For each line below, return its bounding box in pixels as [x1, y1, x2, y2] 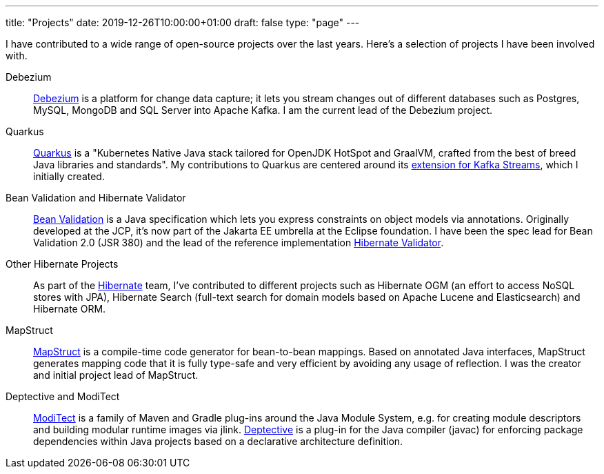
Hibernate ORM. [33, 303, 106, 315]
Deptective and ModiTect [6, 391, 120, 402]
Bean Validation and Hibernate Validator [6, 192, 186, 204]
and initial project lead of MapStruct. [33, 369, 199, 381]
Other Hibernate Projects [6, 258, 119, 270]
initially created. [33, 170, 105, 182]
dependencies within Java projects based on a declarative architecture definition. [33, 435, 403, 447]
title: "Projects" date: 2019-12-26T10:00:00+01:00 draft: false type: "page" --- [6, 17, 360, 28]
